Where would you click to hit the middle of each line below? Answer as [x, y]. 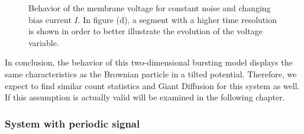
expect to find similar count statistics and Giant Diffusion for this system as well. [152, 85]
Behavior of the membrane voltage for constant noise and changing [150, 8]
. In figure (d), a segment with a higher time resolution [177, 19]
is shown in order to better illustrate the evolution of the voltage [145, 31]
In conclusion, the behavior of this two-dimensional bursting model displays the [149, 62]
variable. [44, 42]
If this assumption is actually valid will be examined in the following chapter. [145, 97]
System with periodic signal [72, 123]
